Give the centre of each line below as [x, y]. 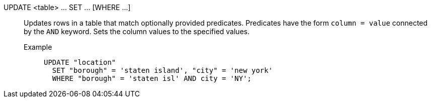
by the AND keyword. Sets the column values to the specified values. [137, 31]
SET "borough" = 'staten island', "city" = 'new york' [162, 70]
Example [38, 47]
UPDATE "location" [80, 62]
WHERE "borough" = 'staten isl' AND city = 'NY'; [152, 78]
